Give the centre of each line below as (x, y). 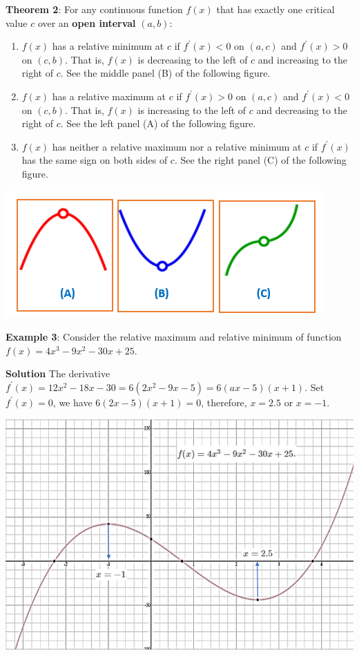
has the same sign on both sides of (95, 160)
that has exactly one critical (275, 9)
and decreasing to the (302, 110)
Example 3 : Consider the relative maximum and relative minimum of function (174, 337)
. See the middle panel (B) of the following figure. (165, 73)
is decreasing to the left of (193, 59)
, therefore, (224, 402)
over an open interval (87, 22)
